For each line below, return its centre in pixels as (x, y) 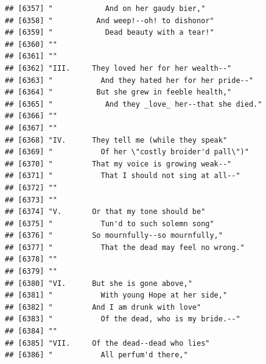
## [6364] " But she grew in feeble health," (118, 92)
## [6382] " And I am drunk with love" (103, 307)
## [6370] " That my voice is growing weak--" (118, 164)
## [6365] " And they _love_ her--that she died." (134, 104)
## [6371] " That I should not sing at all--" (123, 176)
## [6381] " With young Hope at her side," (116, 295)
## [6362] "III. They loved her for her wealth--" (118, 68)
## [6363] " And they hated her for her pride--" (129, 80)
